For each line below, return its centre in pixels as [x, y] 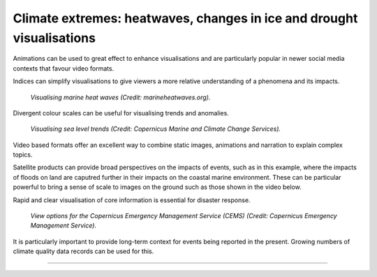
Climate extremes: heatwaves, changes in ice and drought [185, 18]
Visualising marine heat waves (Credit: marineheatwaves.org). [120, 97]
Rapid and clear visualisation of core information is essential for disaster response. [132, 200]
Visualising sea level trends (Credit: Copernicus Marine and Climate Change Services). [156, 129]
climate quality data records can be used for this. [83, 251]
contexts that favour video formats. [64, 68]
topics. [23, 155]
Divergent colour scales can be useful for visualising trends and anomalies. [121, 113]
